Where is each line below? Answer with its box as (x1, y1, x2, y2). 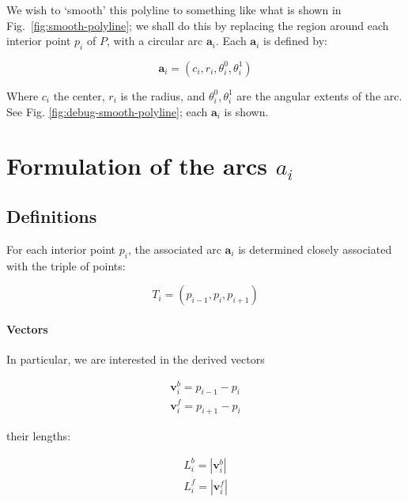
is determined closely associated (238, 240, 392, 257)
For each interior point (6, 240, 115, 257)
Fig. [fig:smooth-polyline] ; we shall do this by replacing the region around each (6, 17, 389, 33)
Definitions (6, 203, 97, 228)
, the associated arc (127, 240, 221, 257)
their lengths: (6, 428, 71, 444)
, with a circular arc (106, 32, 203, 49)
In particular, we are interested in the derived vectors (6, 350, 265, 367)
